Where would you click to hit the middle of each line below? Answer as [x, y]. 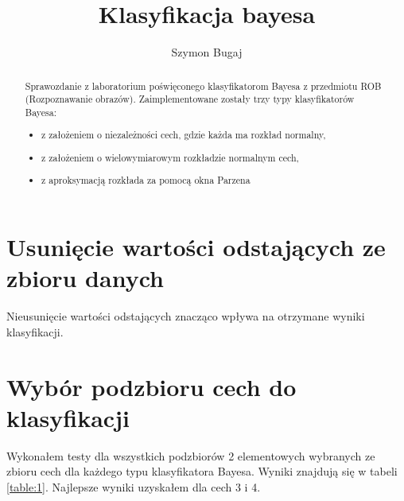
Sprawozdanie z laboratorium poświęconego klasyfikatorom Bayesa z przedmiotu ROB [203, 85]
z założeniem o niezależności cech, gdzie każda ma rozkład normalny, [184, 135]
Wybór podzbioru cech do [151, 386]
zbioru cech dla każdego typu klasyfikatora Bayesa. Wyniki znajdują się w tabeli [202, 471]
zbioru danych [85, 278]
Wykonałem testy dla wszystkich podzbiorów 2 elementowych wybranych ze [191, 455]
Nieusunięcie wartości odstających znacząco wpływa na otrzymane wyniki [186, 316]
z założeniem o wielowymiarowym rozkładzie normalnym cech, [170, 157]
